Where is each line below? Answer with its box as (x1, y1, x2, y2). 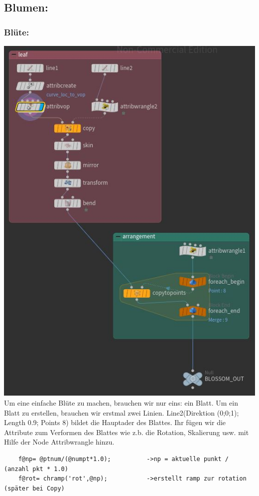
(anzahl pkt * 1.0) (4, 465, 68, 473)
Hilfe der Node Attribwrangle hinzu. (4, 437, 115, 447)
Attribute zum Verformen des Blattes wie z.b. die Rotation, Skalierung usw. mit (4, 427, 249, 437)
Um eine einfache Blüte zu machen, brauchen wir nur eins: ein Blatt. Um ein (4, 398, 238, 408)
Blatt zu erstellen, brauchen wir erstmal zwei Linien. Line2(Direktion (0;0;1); (4, 407, 239, 418)
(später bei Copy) (4, 485, 65, 492)
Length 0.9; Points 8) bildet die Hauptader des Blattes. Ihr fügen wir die (4, 417, 226, 428)
